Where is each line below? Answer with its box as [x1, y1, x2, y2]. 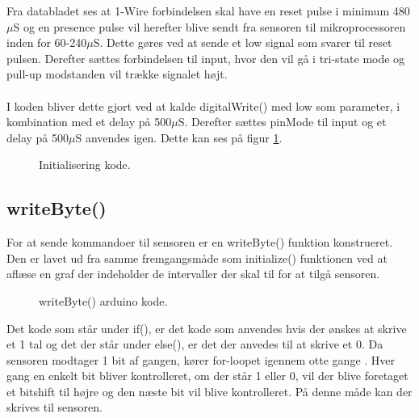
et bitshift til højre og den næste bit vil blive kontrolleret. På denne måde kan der [6, 382, 413, 399]
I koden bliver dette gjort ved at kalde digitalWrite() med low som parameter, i [6, 97, 400, 114]
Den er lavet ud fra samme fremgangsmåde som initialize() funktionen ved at [6, 249, 388, 266]
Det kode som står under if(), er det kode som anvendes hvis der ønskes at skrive [6, 319, 407, 336]
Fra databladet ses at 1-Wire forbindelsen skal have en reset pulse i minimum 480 [6, 2, 410, 19]
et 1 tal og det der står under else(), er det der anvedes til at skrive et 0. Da [6, 336, 383, 353]
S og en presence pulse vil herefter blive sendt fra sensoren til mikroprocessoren [13, 18, 406, 35]
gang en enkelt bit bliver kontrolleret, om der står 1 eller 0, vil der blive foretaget [6, 367, 409, 384]
